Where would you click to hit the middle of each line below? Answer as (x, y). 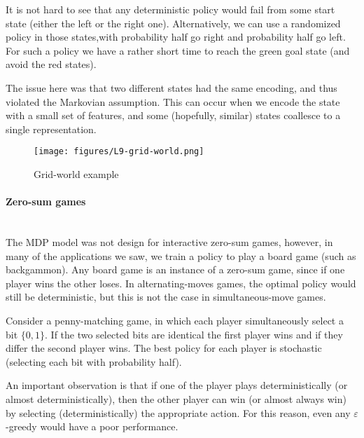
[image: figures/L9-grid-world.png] (119, 152)
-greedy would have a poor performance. (92, 426)
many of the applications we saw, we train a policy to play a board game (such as (181, 255)
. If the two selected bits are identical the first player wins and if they (194, 334)
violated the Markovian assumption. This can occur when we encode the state (173, 101)
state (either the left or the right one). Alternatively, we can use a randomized (173, 23)
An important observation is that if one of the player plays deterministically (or (177, 385)
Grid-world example (76, 174)
